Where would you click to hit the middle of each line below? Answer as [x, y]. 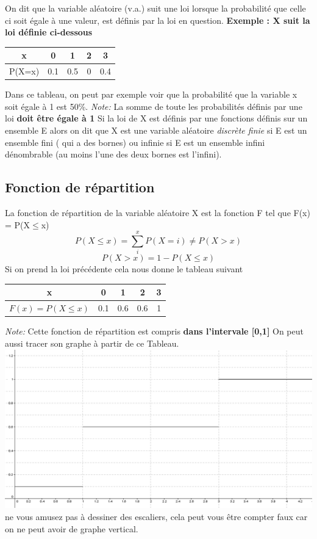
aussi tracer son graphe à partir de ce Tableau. [92, 343]
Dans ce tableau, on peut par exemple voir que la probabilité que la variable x [151, 94]
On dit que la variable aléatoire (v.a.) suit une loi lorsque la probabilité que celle [155, 8]
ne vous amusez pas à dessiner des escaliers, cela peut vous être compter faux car [156, 516]
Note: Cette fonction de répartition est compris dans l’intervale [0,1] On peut [154, 331]
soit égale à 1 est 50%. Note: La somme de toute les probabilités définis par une [154, 106]
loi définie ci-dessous [49, 32]
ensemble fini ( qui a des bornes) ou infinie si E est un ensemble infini [135, 142]
